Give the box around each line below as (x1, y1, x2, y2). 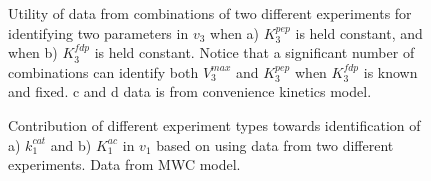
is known (363, 61, 418, 82)
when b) (8, 42, 58, 63)
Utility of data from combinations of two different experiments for (8, 3, 412, 23)
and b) (50, 134, 92, 155)
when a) (210, 22, 260, 43)
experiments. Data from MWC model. (8, 154, 241, 175)
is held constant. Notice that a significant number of (94, 42, 415, 63)
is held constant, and (295, 22, 423, 43)
